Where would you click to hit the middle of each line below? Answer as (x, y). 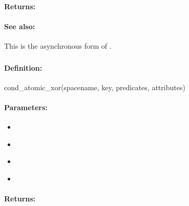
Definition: (23, 67)
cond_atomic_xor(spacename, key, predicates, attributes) (95, 87)
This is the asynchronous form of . (58, 45)
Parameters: (26, 107)
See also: (20, 26)
